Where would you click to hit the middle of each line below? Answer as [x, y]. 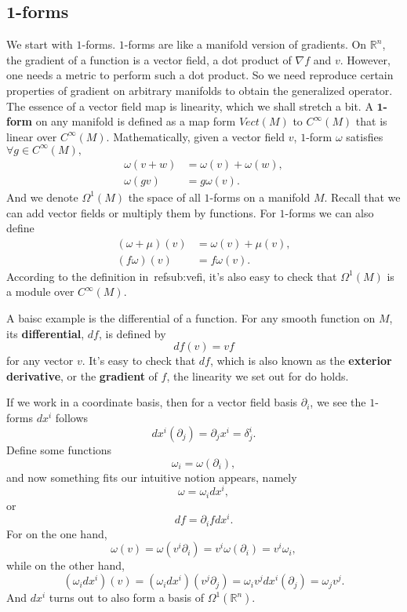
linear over [32, 136]
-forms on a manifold [260, 197]
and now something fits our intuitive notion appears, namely [152, 477]
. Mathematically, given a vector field [196, 136]
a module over [40, 291]
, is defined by [132, 333]
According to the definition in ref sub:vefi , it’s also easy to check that [172, 276]
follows [72, 417]
